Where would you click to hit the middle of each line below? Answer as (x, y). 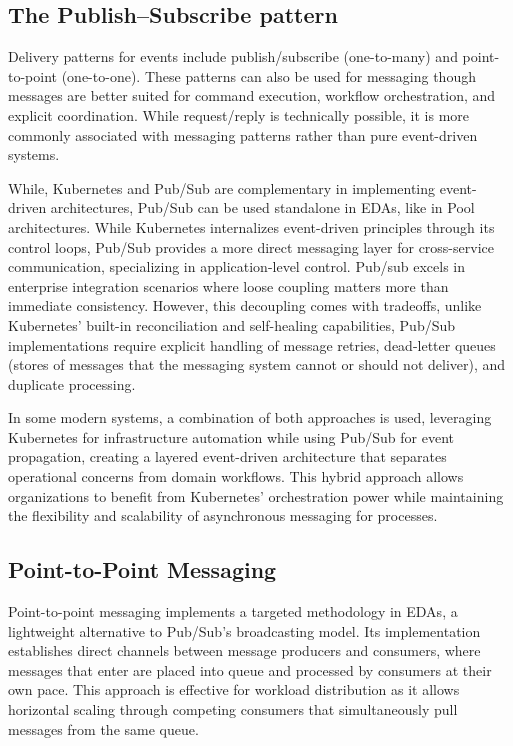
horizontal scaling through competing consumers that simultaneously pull (233, 709)
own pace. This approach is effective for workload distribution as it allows (234, 689)
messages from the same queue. (103, 728)
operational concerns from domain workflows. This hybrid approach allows (236, 476)
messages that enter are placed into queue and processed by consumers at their (250, 669)
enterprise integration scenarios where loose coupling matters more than (228, 285)
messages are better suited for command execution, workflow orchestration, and (252, 95)
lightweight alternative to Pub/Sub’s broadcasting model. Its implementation (244, 630)
